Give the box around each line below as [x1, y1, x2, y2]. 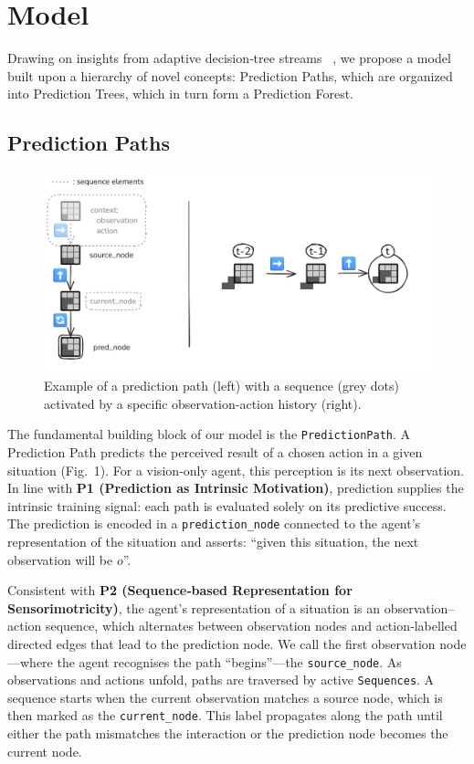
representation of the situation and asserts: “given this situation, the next [7, 531, 419, 550]
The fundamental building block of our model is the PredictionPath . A [7, 424, 411, 444]
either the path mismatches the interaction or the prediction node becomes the [7, 724, 448, 743]
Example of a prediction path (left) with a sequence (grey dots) [44, 376, 399, 395]
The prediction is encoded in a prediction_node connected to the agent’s [7, 514, 421, 533]
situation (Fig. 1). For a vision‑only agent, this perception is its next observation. [7, 460, 464, 479]
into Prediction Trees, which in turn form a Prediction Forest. [7, 84, 354, 103]
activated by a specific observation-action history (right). [44, 393, 362, 413]
